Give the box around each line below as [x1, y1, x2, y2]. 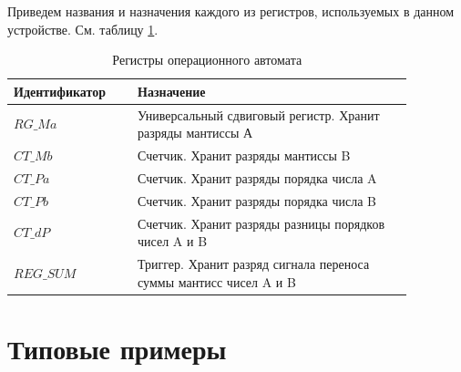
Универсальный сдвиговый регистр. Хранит [138, 105, 380, 124]
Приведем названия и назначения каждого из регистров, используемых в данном [7, 2, 455, 20]
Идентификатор [14, 81, 106, 100]
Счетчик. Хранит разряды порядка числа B [138, 191, 376, 210]
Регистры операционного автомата [112, 50, 302, 69]
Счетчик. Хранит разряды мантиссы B [138, 146, 351, 165]
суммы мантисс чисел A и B [138, 272, 296, 291]
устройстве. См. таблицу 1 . [7, 19, 159, 38]
